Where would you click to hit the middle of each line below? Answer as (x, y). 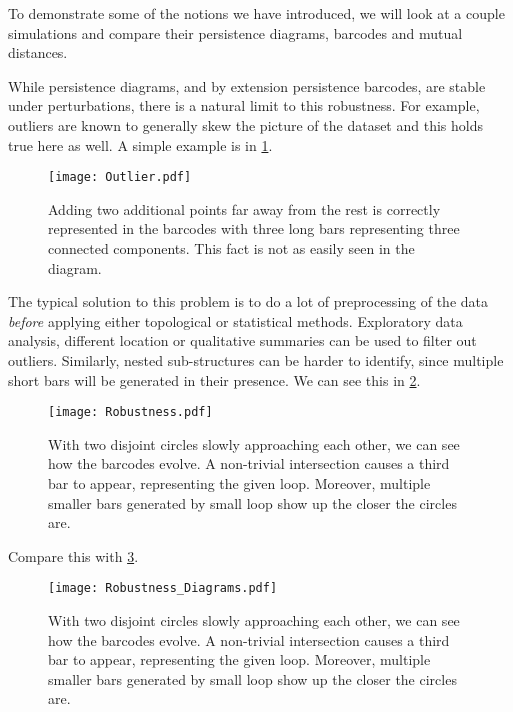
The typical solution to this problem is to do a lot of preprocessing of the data (248, 301)
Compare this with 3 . (73, 555)
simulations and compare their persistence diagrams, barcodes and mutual (235, 32)
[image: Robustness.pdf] (130, 412)
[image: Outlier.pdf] (120, 177)
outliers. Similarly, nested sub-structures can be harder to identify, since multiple (256, 359)
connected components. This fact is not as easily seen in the (231, 248)
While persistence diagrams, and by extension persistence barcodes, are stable (247, 85)
